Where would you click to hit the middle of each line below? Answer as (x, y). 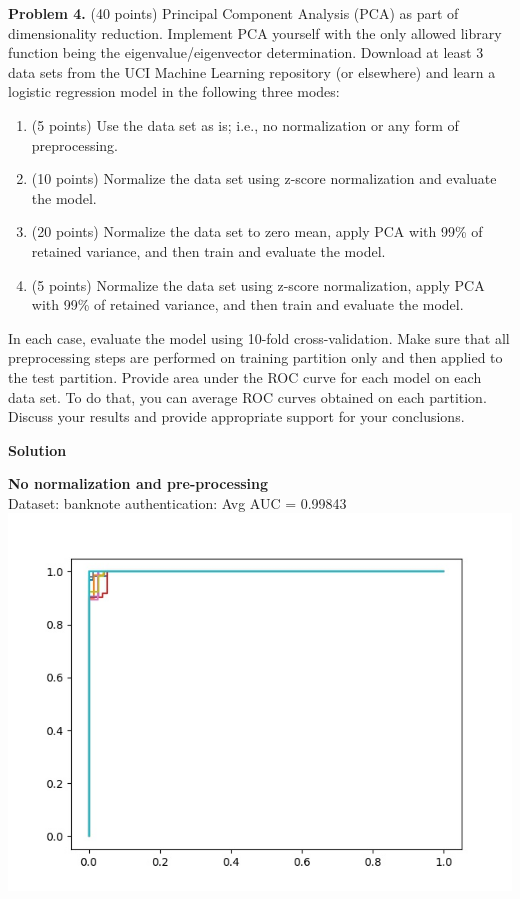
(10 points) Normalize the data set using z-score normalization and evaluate (264, 178)
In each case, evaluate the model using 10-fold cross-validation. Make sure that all (259, 337)
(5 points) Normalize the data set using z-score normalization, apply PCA (258, 284)
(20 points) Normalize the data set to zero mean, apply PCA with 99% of (257, 231)
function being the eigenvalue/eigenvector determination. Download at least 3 (246, 52)
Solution (37, 449)
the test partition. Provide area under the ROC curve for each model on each (245, 376)
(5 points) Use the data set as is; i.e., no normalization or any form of (245, 124)
